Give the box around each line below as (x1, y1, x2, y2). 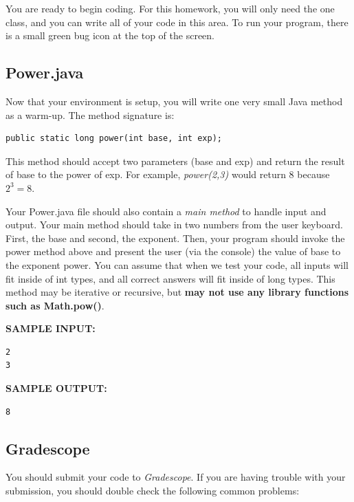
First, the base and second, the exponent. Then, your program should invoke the (5, 230, 345, 245)
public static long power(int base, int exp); (5, 133, 222, 144)
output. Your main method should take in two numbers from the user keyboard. (5, 217, 343, 232)
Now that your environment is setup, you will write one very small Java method (5, 94, 343, 108)
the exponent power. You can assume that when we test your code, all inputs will (5, 257, 349, 272)
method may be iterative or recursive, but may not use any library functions (5, 285, 349, 299)
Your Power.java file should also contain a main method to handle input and (5, 204, 327, 218)
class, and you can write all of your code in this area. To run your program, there (5, 14, 349, 29)
